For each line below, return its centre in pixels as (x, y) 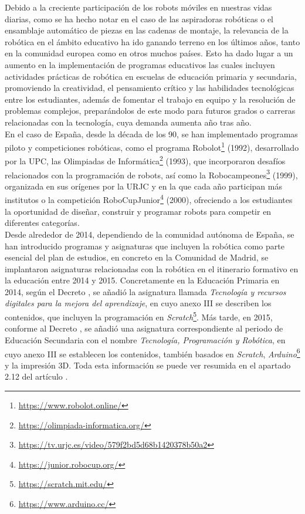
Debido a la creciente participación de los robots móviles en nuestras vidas (138, 7)
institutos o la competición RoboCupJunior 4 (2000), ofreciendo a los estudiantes (149, 199)
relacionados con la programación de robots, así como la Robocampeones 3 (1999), (151, 174)
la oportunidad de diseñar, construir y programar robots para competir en (138, 211)
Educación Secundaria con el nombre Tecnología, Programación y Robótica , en (145, 339)
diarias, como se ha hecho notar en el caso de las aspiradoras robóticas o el (139, 18)
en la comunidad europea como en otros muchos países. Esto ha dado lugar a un (149, 53)
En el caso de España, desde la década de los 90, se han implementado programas (151, 133)
